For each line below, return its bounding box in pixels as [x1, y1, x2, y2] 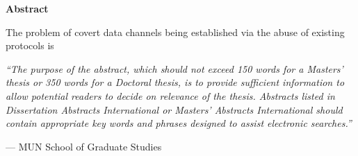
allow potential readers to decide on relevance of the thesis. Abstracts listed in [6, 88, 335, 103]
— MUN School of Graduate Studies [6, 139, 162, 153]
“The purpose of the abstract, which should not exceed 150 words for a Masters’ [6, 61, 343, 76]
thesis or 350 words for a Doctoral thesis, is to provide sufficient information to [6, 75, 345, 89]
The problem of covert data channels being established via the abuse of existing [6, 24, 345, 39]
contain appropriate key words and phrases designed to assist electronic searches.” [6, 116, 352, 130]
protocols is [6, 38, 54, 53]
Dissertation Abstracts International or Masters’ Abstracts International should [6, 102, 343, 116]
